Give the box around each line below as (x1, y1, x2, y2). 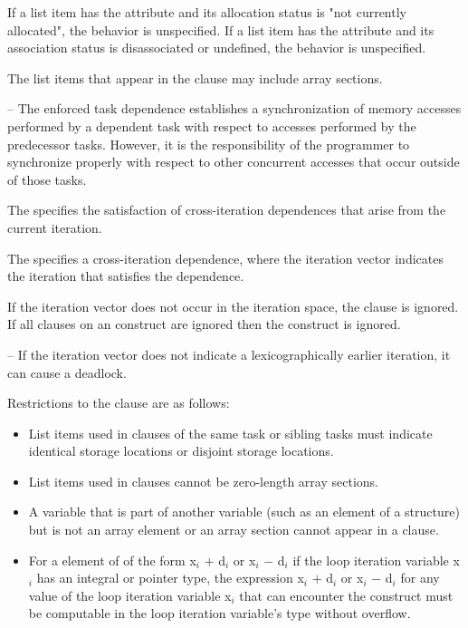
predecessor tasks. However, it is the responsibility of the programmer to (7, 134, 410, 153)
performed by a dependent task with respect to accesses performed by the (7, 116, 416, 135)
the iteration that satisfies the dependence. (7, 266, 244, 285)
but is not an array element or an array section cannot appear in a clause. (28, 520, 439, 539)
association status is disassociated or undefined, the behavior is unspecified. (7, 38, 426, 57)
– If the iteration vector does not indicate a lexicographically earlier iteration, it (7, 344, 451, 363)
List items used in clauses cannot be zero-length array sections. (28, 471, 378, 490)
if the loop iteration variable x (292, 550, 460, 569)
